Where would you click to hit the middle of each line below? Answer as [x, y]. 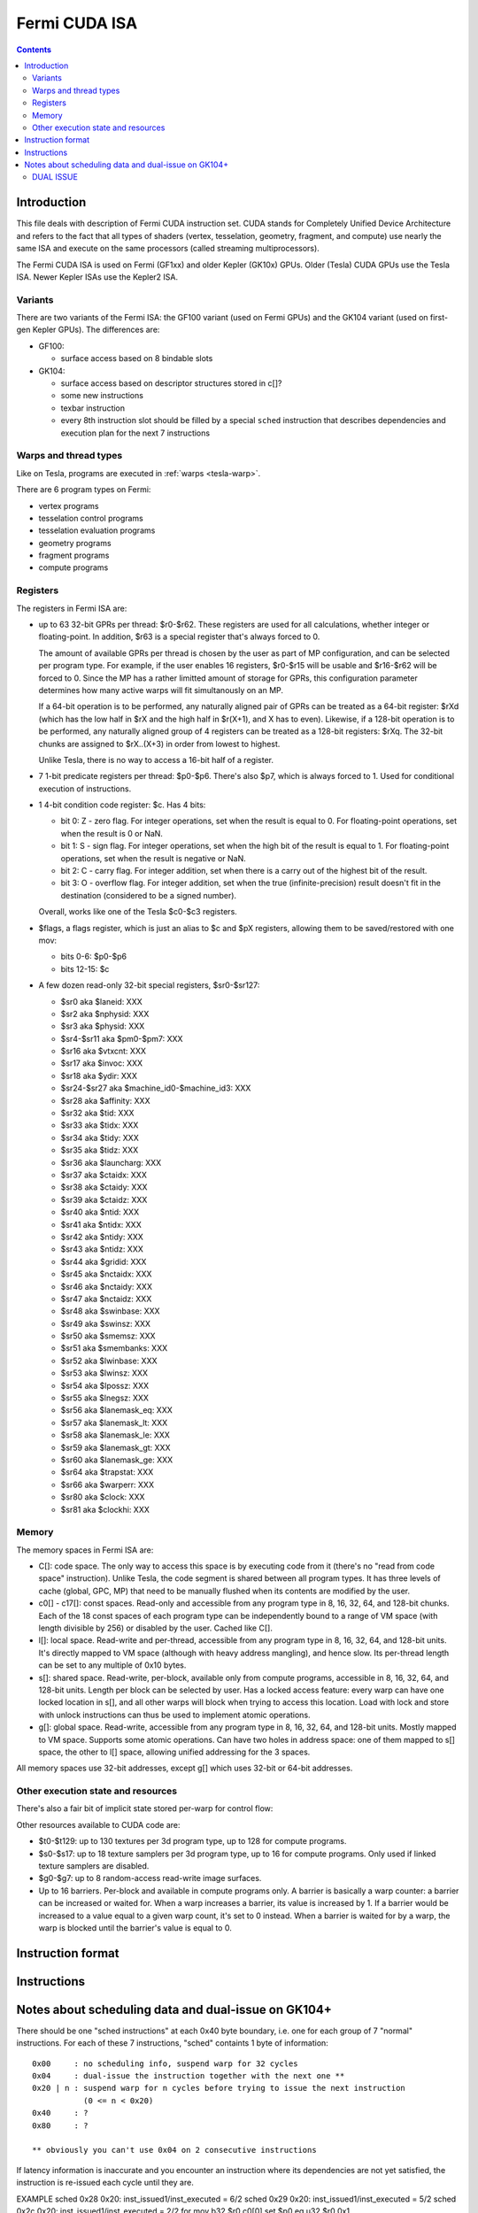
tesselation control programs [91, 518]
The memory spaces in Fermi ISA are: [85, 1550]
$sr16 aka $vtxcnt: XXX [103, 1051]
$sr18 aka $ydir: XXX [99, 1076]
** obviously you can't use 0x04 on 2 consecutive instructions [175, 2150]
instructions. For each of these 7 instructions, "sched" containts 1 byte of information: [173, 2043]
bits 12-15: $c [85, 968]
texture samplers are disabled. [94, 1866]
